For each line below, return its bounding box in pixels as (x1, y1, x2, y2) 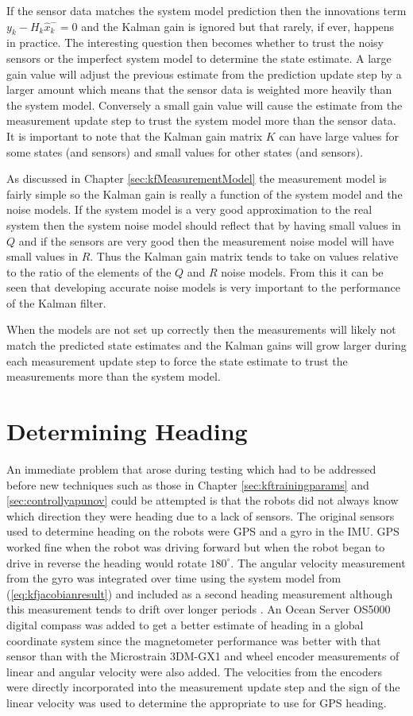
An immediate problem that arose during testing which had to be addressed (6, 460, 376, 477)
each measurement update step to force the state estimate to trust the (6, 352, 348, 369)
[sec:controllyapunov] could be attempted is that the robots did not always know (6, 492, 399, 509)
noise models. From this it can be (221, 263, 384, 280)
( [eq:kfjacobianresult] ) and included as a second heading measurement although (6, 585, 393, 602)
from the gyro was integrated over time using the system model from (6, 570, 342, 586)
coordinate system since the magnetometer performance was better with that (6, 632, 381, 648)
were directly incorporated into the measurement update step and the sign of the (6, 679, 400, 695)
